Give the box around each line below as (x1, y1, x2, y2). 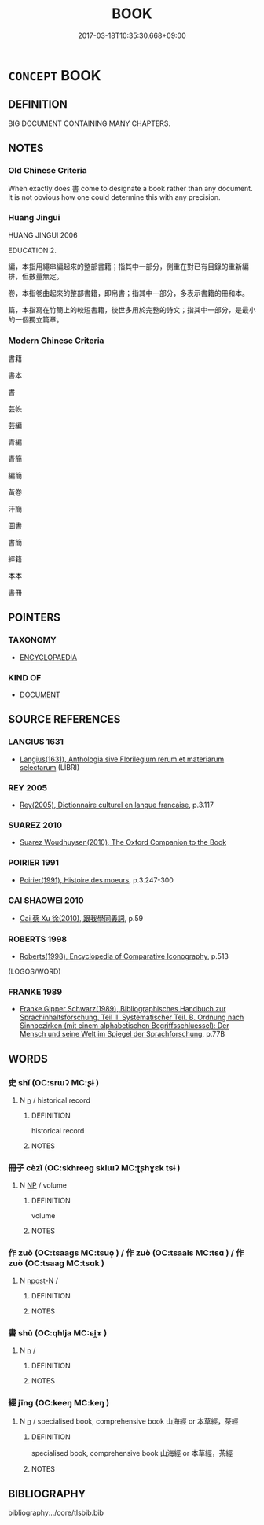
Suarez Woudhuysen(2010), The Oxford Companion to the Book (19, 838, 227, 847)
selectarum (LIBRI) (19, 762, 80, 772)
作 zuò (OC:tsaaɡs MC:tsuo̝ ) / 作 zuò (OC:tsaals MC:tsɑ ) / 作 (8, 1247, 244, 1258)
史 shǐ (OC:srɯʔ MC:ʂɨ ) (8, 1077, 100, 1088)
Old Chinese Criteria (8, 165, 88, 176)
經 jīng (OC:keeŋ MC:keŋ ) (8, 1397, 110, 1408)
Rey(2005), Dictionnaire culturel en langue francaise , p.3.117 (19, 800, 214, 809)
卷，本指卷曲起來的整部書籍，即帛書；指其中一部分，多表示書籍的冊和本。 (8, 288, 249, 297)
